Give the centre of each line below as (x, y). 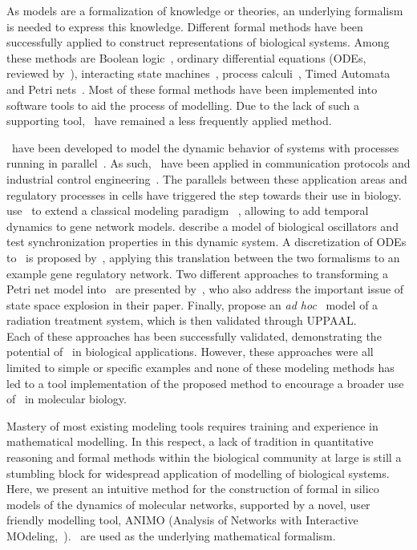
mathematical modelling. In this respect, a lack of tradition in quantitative (190, 441)
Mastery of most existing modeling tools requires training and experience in (192, 425)
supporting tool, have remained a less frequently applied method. (169, 121)
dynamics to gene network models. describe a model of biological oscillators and (202, 226)
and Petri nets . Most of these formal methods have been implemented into (192, 89)
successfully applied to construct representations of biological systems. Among (198, 42)
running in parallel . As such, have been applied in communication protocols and (208, 163)
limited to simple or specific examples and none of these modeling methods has (200, 368)
